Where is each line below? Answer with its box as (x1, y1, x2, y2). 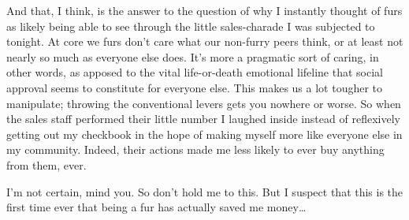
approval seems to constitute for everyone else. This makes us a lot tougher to (6, 79, 383, 95)
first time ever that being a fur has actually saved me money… (6, 199, 307, 215)
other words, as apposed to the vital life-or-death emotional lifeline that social (6, 64, 383, 80)
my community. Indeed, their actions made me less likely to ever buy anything (6, 141, 385, 158)
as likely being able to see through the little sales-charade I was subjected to (6, 17, 375, 34)
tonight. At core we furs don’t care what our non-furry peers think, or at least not (6, 33, 403, 50)
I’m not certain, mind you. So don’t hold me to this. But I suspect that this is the (6, 183, 403, 199)
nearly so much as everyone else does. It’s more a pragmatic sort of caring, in (6, 48, 379, 65)
